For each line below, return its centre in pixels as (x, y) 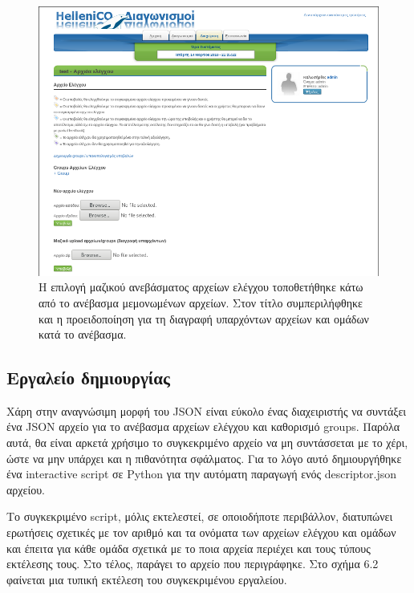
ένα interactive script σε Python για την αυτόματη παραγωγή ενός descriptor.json (202, 474)
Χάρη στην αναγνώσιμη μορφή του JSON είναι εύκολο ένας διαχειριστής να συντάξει (207, 410)
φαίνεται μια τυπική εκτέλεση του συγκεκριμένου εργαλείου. (147, 579)
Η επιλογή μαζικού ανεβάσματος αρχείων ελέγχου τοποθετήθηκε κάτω (201, 287)
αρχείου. (26, 489)
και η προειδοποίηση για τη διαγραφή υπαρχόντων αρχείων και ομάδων (204, 318)
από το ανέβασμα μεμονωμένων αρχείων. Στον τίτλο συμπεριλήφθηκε (201, 302)
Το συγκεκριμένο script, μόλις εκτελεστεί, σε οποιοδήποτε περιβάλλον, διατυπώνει (200, 516)
